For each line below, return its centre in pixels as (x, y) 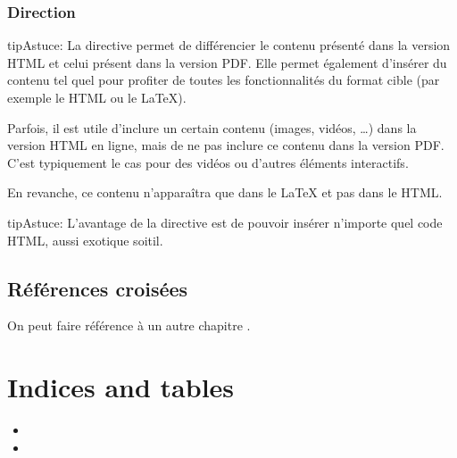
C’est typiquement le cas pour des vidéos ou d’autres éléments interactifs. (208, 162)
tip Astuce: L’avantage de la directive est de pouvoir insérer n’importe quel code (225, 222)
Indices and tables (121, 387)
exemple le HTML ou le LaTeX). (97, 97)
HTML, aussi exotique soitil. (85, 240)
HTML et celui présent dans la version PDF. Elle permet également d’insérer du (227, 62)
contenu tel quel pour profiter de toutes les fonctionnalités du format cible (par (224, 80)
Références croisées (98, 288)
